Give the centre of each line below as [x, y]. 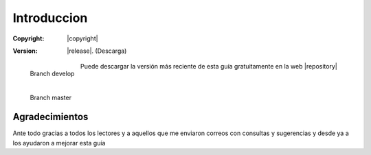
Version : [25, 51]
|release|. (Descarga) [97, 51]
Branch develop [52, 74]
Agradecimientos [50, 117]
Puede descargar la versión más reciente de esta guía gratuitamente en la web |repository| [209, 67]
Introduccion [50, 18]
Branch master [51, 98]
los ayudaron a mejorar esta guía [59, 143]
